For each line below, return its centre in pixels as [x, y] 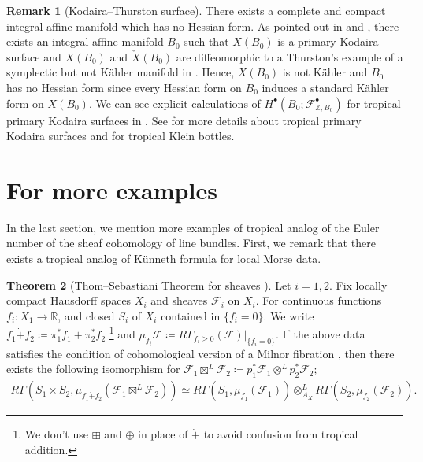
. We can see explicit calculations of [174, 103]
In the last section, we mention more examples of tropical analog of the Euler [193, 227]
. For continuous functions [319, 300]
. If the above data [320, 334]
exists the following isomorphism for [93, 369]
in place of [163, 434]
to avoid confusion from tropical [281, 434]
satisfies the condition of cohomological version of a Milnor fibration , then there [200, 353]
